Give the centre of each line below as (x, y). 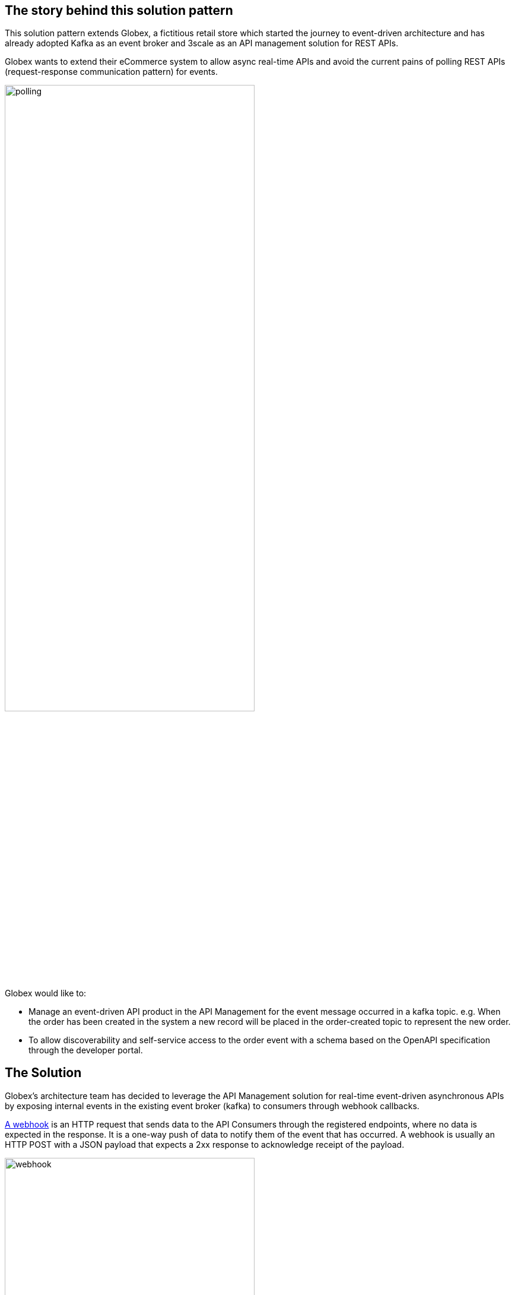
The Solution (43, 1073)
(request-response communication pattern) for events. (111, 72)
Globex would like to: (46, 993)
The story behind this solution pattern (119, 10)
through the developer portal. (86, 1050)
